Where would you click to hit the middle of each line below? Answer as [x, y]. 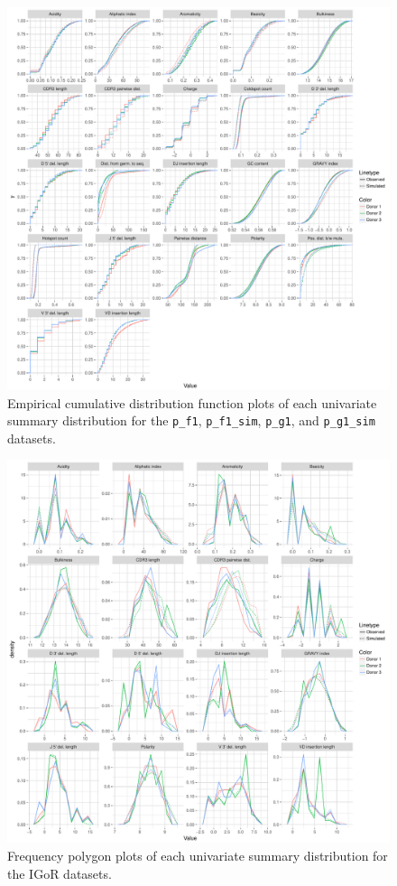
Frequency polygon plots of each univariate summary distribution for [198, 856]
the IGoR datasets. [60, 873]
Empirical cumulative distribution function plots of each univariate [192, 402]
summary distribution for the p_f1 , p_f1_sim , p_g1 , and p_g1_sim [191, 420]
